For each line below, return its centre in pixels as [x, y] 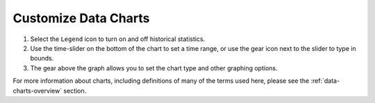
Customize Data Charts [81, 18]
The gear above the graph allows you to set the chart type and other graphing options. [154, 68]
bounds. [42, 58]
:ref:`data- [325, 81]
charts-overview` [37, 90]
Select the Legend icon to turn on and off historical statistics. [118, 39]
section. [75, 90]
